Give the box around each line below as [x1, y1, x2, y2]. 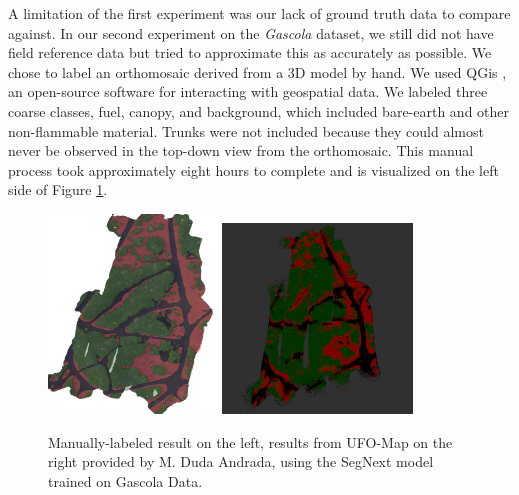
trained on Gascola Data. [48, 470, 203, 491]
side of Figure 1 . [8, 179, 108, 200]
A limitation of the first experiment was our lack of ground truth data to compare [8, 3, 511, 23]
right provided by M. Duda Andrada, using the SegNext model [48, 451, 434, 472]
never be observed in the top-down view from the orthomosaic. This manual [8, 140, 474, 161]
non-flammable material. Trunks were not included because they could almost [8, 120, 484, 141]
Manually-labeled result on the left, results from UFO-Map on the [48, 431, 453, 452]
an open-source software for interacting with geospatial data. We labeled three [8, 81, 488, 102]
